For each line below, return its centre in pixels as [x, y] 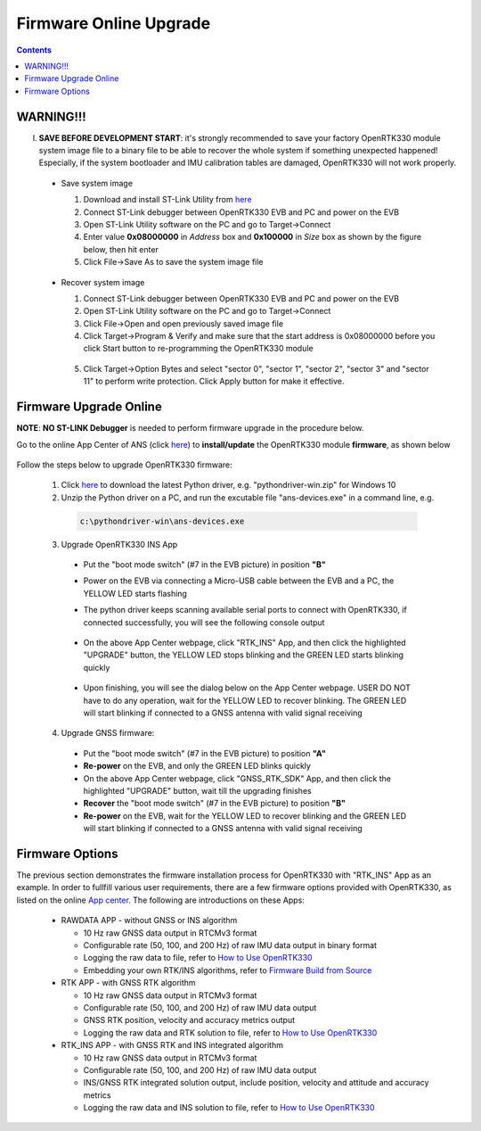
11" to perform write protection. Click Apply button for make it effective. [214, 381]
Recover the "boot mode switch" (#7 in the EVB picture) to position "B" [215, 804]
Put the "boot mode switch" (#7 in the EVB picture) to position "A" [205, 753]
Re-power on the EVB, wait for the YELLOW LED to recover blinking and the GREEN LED [245, 815]
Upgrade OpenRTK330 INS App [119, 544]
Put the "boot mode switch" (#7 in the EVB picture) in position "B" [204, 565]
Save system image [97, 183]
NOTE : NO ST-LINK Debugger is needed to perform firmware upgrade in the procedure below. [190, 428]
